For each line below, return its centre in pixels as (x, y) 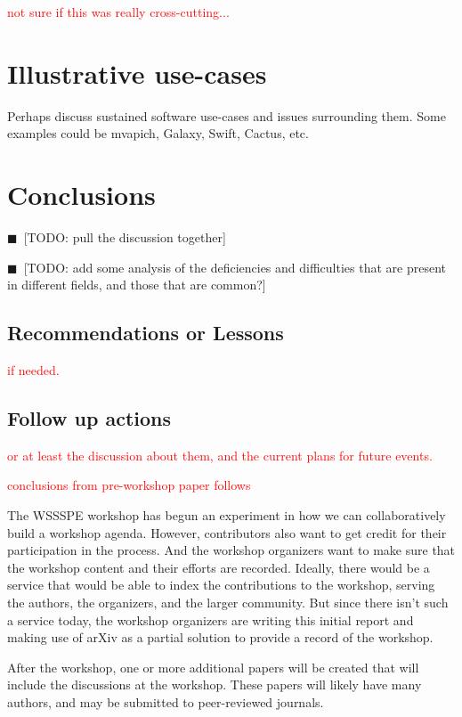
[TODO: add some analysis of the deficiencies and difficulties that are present (235, 267)
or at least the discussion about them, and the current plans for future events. (220, 455)
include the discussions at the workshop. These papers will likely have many (215, 684)
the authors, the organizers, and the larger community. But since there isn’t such (228, 602)
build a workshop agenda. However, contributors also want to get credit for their (227, 532)
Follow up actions (89, 418)
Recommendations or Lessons (146, 333)
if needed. (33, 370)
